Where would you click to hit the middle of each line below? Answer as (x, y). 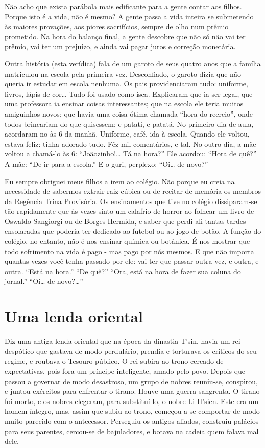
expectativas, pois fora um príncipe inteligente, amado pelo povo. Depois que (125, 371)
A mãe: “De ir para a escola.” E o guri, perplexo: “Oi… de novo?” (106, 163)
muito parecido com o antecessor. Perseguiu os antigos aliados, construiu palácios (132, 421)
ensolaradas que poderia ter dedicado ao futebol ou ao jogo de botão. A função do (133, 231)
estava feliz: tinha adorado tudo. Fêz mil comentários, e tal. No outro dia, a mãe (130, 143)
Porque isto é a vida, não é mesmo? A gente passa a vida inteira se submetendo (129, 16)
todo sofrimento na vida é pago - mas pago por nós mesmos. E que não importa (129, 251)
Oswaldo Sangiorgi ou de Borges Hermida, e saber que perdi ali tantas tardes (125, 221)
